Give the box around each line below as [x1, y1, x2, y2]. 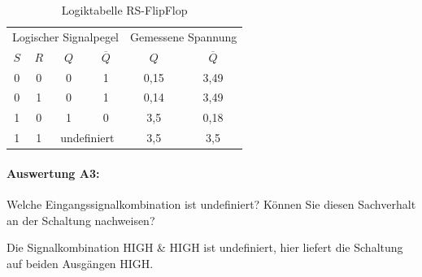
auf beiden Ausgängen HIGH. [7, 254, 154, 271]
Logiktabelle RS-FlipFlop [61, 2, 188, 18]
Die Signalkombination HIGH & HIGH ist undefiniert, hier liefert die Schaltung [7, 239, 403, 256]
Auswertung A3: [7, 164, 100, 181]
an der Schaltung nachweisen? [7, 211, 155, 228]
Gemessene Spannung [129, 28, 237, 45]
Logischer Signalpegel [12, 28, 119, 45]
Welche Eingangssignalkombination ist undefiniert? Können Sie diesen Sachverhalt [7, 195, 416, 212]
